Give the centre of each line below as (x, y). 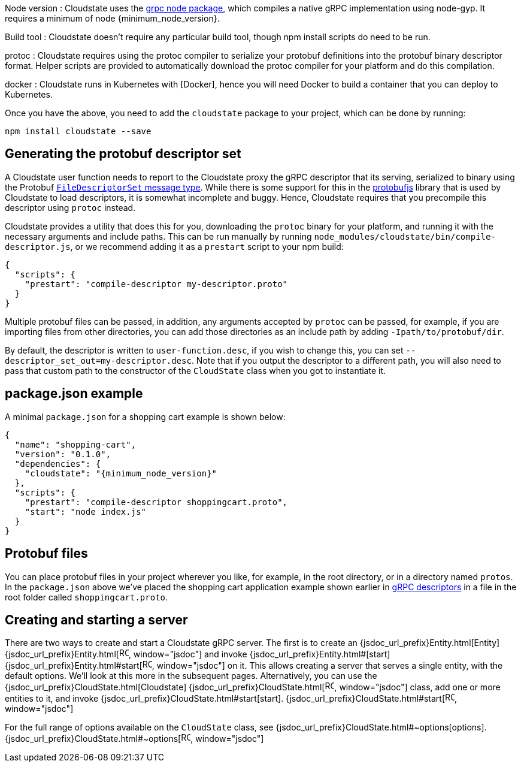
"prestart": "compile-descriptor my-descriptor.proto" (156, 284)
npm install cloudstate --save (78, 131)
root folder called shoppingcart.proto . (87, 597)
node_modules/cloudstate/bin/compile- (405, 236)
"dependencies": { (58, 463)
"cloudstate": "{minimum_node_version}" (121, 473)
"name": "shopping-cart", (75, 444)
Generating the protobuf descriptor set (123, 154)
